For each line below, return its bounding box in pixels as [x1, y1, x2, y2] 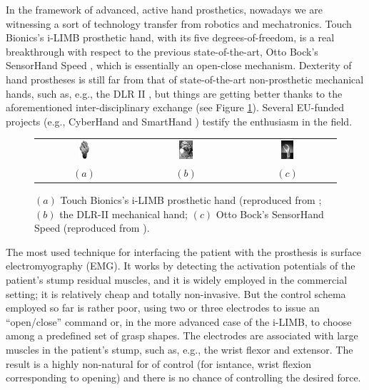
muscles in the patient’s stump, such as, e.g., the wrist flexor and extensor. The [6, 342, 353, 356]
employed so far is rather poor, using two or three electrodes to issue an [6, 300, 320, 315]
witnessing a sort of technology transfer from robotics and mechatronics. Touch [6, 16, 352, 31]
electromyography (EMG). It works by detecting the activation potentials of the [6, 258, 355, 273]
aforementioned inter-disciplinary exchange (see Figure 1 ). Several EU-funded [6, 100, 345, 115]
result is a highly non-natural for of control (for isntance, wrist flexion [6, 356, 311, 371]
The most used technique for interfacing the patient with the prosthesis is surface [6, 244, 362, 259]
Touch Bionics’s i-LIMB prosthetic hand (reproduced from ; [60, 192, 322, 207]
